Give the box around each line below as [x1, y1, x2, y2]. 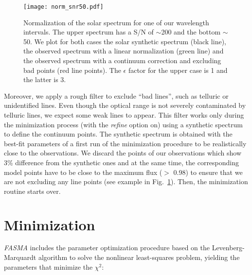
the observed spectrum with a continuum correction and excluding [23, 55, 221, 66]
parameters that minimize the [4, 261, 93, 272]
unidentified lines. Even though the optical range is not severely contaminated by [4, 100, 246, 110]
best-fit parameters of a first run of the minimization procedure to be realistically [4, 138, 247, 148]
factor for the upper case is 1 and [128, 65, 228, 75]
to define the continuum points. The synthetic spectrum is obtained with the [4, 129, 233, 139]
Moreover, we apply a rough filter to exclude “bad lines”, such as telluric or [4, 90, 229, 101]
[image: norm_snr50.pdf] [23, 3, 104, 10]
